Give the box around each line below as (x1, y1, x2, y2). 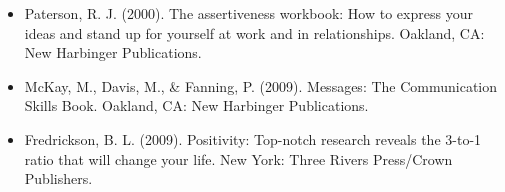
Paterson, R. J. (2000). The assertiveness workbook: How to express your (24, 3, 473, 23)
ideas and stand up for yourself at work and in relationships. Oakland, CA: (24, 22, 485, 43)
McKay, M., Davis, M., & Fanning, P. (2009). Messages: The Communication (24, 75, 498, 96)
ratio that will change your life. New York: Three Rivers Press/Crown (24, 148, 453, 169)
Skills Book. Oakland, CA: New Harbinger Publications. (24, 95, 369, 116)
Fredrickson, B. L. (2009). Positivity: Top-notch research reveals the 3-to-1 (24, 128, 482, 149)
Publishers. (24, 168, 93, 189)
